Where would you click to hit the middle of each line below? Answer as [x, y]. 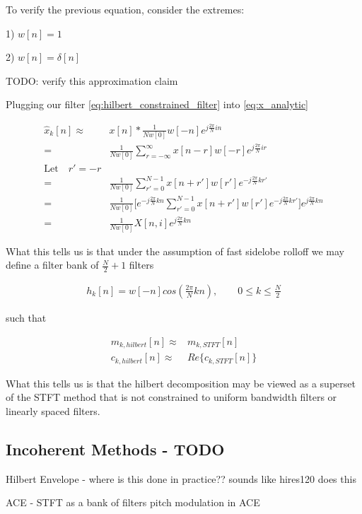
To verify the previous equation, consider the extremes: [125, 9]
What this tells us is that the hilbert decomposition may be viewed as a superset [181, 383]
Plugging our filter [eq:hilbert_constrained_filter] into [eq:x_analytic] [157, 104]
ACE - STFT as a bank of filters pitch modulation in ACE [133, 502]
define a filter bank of [52, 265]
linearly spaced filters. [53, 410]
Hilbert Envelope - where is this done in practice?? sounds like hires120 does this [181, 478]
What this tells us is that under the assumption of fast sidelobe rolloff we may [175, 251]
